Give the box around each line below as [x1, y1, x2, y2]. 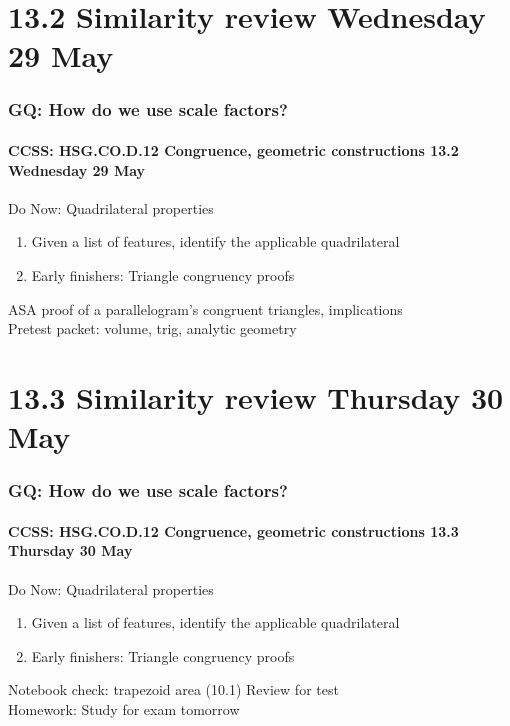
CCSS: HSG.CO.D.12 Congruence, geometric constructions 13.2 [8, 140, 459, 160]
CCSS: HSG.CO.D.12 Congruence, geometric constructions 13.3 [8, 520, 459, 541]
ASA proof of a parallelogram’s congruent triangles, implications [8, 298, 403, 319]
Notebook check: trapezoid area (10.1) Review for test [8, 679, 339, 700]
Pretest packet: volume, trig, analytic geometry [8, 318, 297, 339]
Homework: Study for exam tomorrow [8, 698, 240, 719]
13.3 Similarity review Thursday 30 [8, 376, 504, 417]
